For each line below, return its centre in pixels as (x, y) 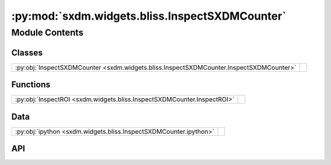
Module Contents (48, 33)
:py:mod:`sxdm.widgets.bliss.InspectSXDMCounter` (149, 16)
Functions (31, 85)
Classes (27, 52)
